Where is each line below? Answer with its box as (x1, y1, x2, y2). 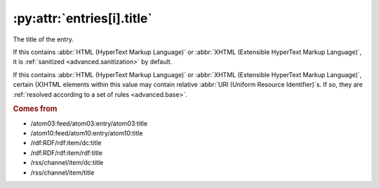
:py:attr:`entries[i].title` (13, 11, 152, 26)
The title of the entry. (13, 35, 74, 43)
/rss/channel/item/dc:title (30, 159, 104, 167)
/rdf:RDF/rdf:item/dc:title (30, 139, 102, 147)
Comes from (13, 104, 58, 114)
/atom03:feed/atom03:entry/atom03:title (30, 119, 147, 128)
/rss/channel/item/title (30, 168, 95, 177)
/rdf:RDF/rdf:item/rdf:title (30, 148, 103, 157)
